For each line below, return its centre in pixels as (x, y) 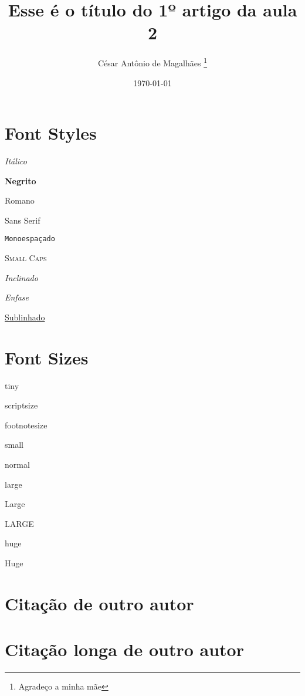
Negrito (21, 180)
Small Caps (26, 258)
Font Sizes (47, 357)
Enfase (17, 297)
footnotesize (26, 425)
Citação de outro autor (99, 603)
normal (17, 464)
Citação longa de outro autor (124, 649)
